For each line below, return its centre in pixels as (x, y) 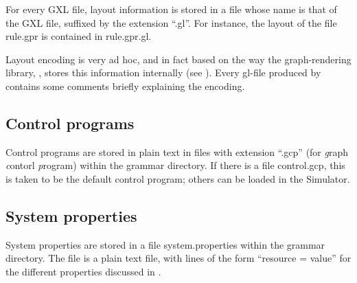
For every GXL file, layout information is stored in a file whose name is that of (171, 9)
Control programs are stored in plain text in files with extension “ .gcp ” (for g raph (177, 151)
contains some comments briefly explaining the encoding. (125, 86)
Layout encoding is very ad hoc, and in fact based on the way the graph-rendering (178, 59)
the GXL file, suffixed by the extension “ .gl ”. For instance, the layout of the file (171, 22)
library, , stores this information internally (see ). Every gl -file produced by (163, 72)
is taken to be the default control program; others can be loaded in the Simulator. (178, 178)
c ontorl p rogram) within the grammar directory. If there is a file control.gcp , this (175, 165)
